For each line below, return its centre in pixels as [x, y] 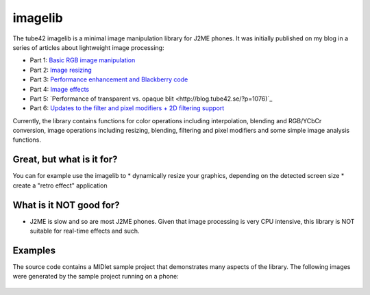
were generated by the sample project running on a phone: [96, 277]
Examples [34, 250]
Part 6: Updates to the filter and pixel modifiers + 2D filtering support [127, 108]
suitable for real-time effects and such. [85, 231]
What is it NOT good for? [66, 205]
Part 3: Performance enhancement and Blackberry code [109, 79]
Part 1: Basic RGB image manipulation [83, 60]
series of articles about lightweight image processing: [88, 47]
